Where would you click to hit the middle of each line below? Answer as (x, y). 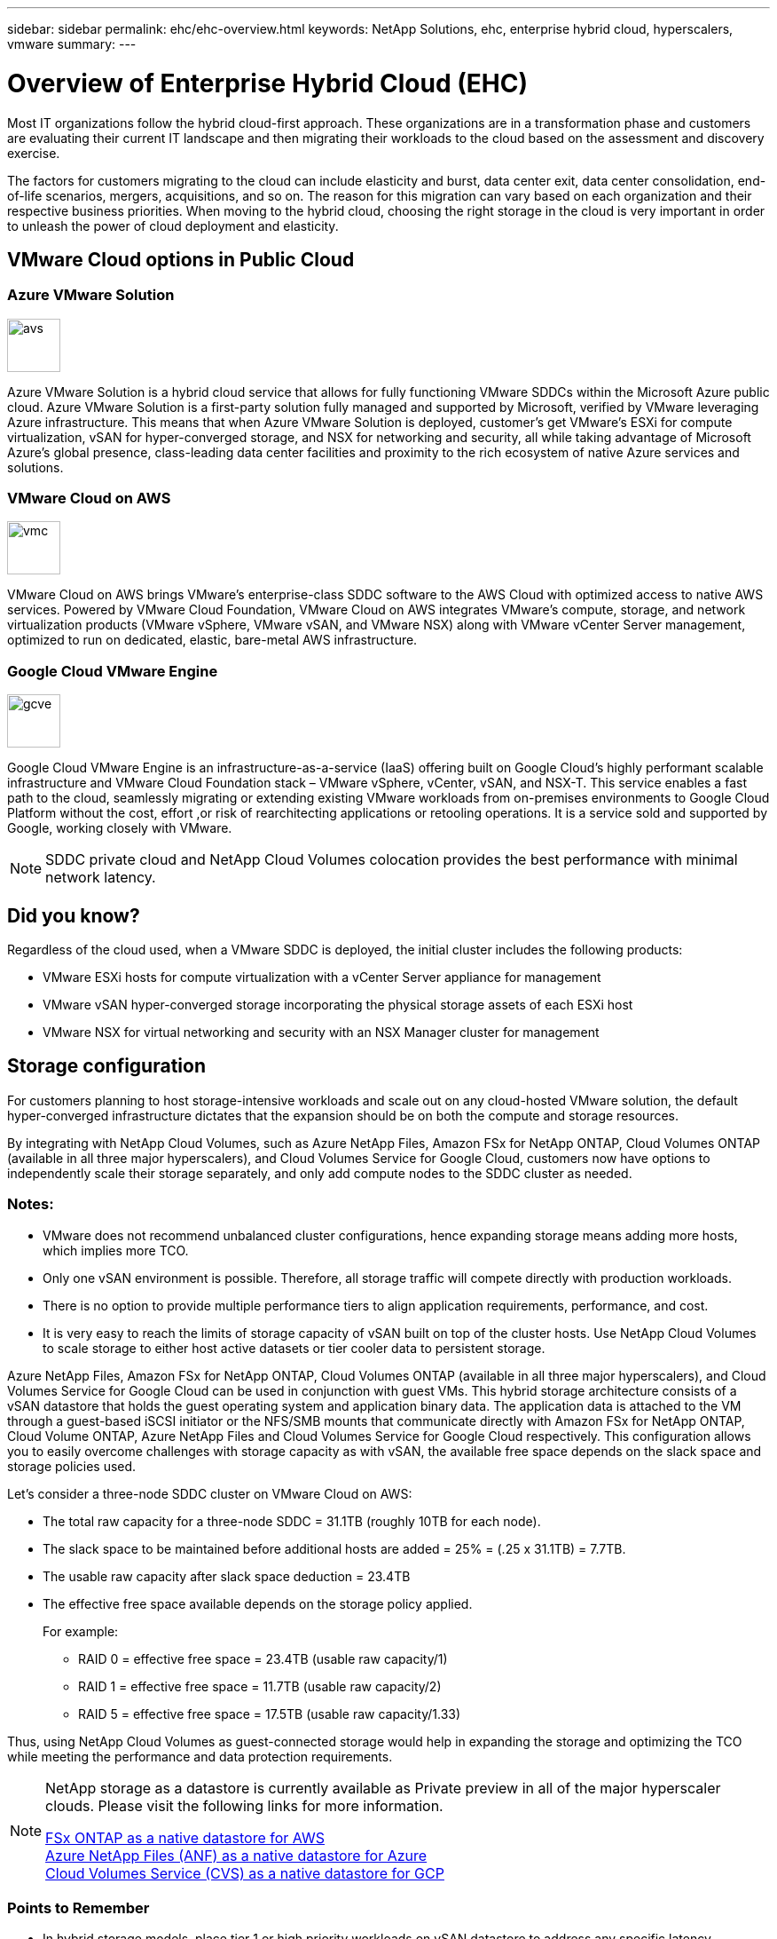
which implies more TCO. (116, 1250)
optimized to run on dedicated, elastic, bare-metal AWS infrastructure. (212, 640)
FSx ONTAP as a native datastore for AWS (185, 1837)
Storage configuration (106, 1066)
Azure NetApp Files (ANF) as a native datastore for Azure (236, 1855)
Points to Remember (78, 1908)
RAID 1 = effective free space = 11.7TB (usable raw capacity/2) (260, 1686)
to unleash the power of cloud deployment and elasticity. (173, 226)
